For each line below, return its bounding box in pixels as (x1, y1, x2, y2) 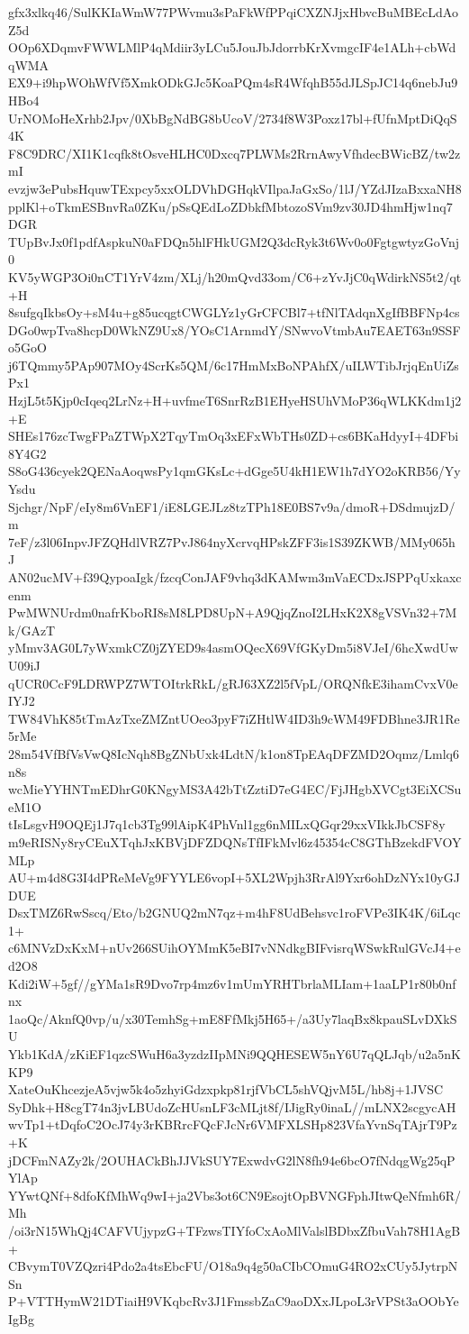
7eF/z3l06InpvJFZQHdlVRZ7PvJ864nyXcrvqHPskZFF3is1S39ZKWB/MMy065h (8, 532, 455, 551)
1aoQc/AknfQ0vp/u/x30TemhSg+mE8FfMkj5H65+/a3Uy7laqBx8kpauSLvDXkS (8, 1009, 457, 1028)
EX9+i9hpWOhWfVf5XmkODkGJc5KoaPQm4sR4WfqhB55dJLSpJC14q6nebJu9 (8, 73, 458, 92)
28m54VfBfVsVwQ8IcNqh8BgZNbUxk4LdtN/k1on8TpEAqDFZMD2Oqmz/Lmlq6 (8, 744, 460, 763)
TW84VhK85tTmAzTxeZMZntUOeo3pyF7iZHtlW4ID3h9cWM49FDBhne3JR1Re (8, 708, 460, 727)
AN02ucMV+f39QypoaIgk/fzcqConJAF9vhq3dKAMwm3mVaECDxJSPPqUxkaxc (8, 568, 462, 586)
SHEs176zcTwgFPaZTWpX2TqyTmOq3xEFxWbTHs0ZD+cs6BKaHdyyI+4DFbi (8, 426, 459, 445)
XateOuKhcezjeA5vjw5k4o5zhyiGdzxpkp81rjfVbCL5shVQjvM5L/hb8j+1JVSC (8, 1080, 444, 1099)
